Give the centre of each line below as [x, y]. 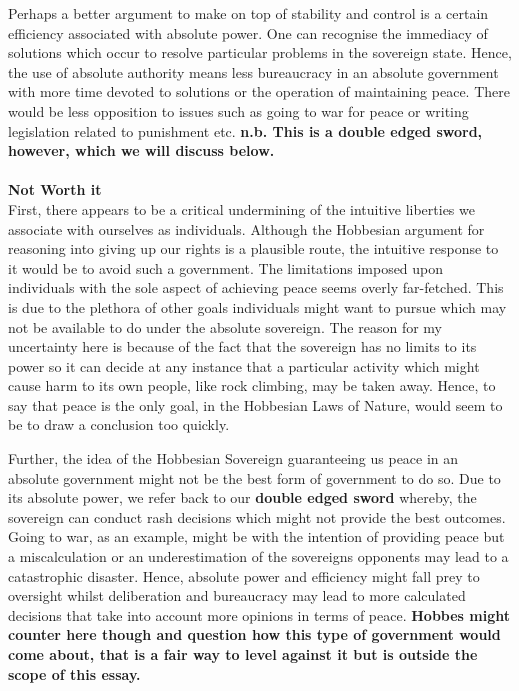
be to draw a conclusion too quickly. [119, 424]
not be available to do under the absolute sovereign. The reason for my [225, 326]
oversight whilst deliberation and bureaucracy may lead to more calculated [237, 595]
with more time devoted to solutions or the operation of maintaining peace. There [259, 91]
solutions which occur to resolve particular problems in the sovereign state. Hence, [260, 52]
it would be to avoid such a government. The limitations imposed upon [226, 267]
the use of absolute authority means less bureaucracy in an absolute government [253, 71]
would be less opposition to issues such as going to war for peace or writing [238, 110]
